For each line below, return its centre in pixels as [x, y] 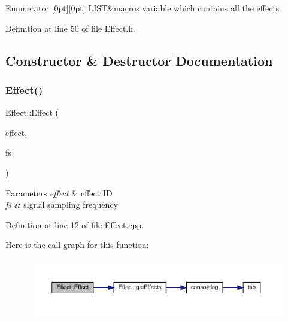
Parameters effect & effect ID [59, 193]
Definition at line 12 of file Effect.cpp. [75, 224]
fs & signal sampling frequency [62, 205]
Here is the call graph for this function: [77, 245]
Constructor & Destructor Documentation [139, 60]
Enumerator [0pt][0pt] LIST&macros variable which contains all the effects [143, 8]
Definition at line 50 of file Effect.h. [71, 28]
